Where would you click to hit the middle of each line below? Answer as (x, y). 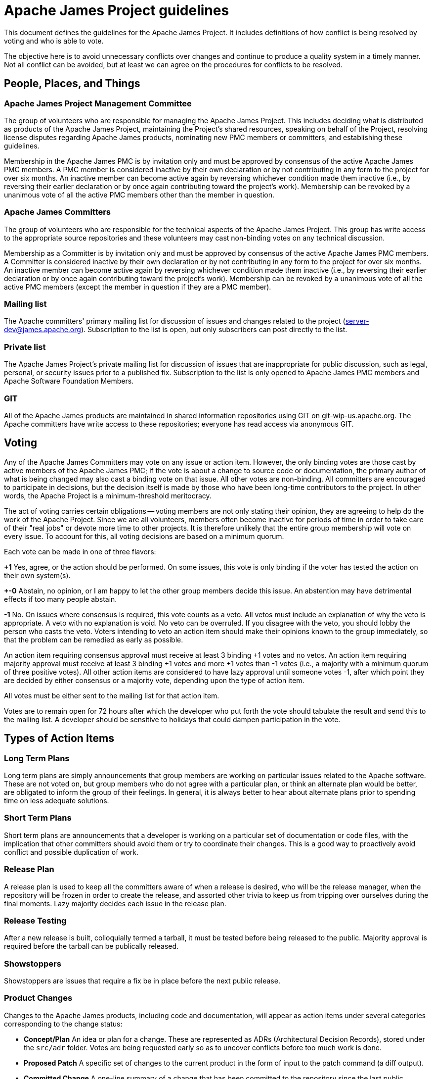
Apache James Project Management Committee (98, 103)
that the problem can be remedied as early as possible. (94, 639)
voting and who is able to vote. (54, 41)
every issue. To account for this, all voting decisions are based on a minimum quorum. (144, 536)
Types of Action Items (59, 738)
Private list (25, 347)
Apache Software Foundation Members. (69, 381)
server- (357, 321)
